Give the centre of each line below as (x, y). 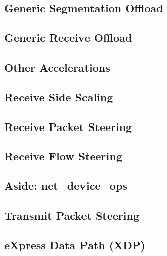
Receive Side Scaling (59, 97)
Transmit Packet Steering (72, 215)
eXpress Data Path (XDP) (75, 245)
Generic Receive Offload (68, 38)
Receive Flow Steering (63, 156)
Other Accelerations (57, 67)
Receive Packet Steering (68, 126)
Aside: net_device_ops (66, 186)
